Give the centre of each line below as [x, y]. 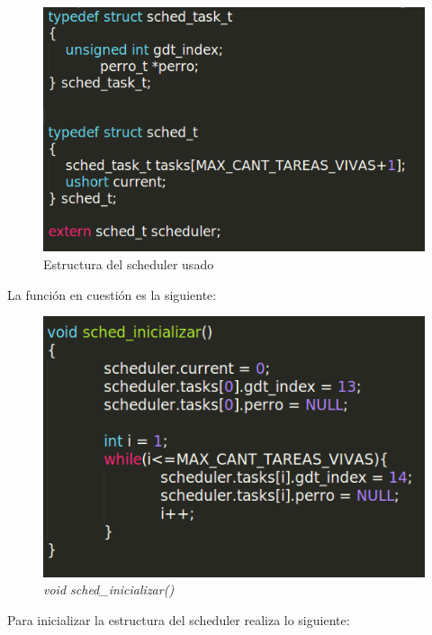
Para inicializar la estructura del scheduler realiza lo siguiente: [179, 619]
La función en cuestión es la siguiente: [112, 294]
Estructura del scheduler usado [129, 264]
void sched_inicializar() [109, 590]
